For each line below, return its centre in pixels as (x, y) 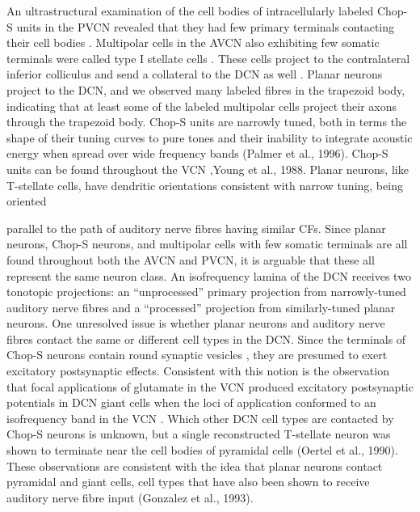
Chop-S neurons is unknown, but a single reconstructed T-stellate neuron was (199, 434)
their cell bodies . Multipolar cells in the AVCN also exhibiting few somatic (193, 42)
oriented (27, 201)
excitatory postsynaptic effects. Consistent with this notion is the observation (198, 371)
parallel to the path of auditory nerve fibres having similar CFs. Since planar (196, 228)
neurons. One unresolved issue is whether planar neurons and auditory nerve (196, 323)
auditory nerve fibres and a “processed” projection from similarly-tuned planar (201, 307)
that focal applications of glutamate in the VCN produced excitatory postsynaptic (210, 386)
